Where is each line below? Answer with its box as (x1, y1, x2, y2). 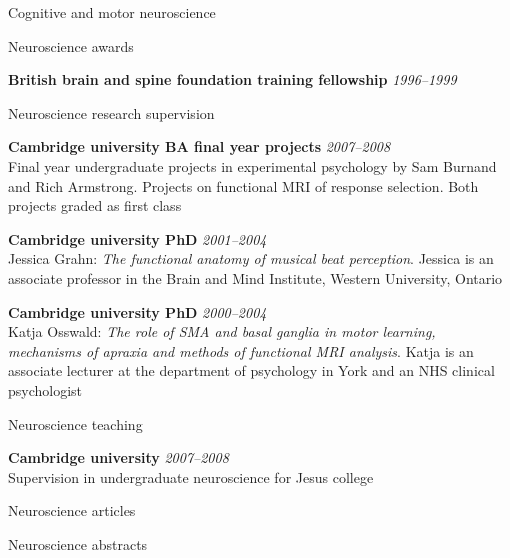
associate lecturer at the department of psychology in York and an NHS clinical (8, 360, 495, 381)
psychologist (8, 379, 83, 400)
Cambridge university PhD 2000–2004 (8, 301, 267, 322)
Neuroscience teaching (8, 413, 143, 434)
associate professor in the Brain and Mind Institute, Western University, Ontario (8, 267, 503, 288)
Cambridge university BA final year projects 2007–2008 (8, 136, 391, 157)
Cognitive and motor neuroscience (8, 2, 216, 22)
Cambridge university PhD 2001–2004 (8, 228, 267, 249)
